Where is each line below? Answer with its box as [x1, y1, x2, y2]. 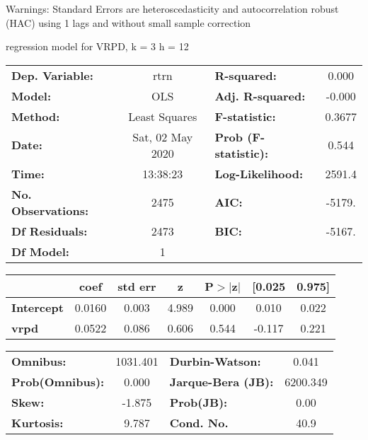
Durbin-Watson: [169, 352, 261, 369]
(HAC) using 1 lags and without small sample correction [6, 15, 251, 30]
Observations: [11, 202, 89, 219]
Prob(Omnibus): [11, 373, 105, 390]
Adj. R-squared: [214, 87, 306, 104]
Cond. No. [169, 414, 229, 431]
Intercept [11, 299, 64, 315]
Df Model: [11, 243, 69, 260]
